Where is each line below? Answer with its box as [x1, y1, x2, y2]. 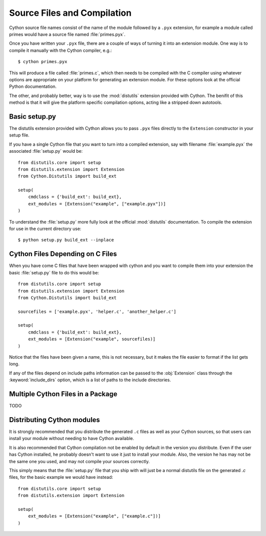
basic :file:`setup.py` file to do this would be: [9, 269, 100, 275]
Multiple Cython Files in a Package [9, 390, 118, 399]
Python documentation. [9, 84, 57, 90]
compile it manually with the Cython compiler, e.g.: [9, 47, 112, 53]
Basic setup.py [9, 112, 56, 121]
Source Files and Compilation [9, 7, 132, 18]
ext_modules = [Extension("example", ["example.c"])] [28, 513, 161, 519]
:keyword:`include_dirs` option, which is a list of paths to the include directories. [9, 377, 171, 383]
